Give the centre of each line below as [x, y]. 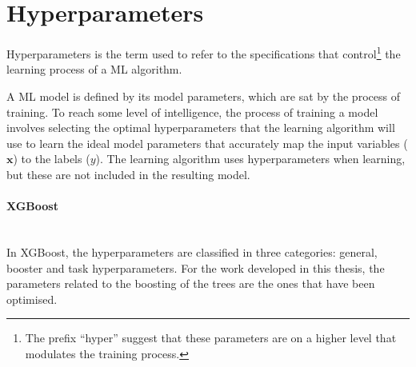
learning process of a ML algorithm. [94, 69]
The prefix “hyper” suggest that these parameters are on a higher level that [211, 338]
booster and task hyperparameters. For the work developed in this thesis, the [196, 267]
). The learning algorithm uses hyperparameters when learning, [250, 159]
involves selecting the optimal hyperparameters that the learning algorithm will [201, 128]
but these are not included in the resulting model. [128, 174]
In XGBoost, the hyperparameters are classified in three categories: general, [192, 251]
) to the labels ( [52, 159]
